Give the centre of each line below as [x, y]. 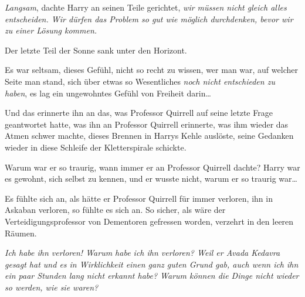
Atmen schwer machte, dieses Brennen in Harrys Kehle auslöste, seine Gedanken [149, 136]
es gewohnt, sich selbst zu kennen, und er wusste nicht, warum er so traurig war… [151, 178]
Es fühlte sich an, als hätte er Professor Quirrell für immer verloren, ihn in [139, 198]
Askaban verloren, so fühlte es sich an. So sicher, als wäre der [115, 210]
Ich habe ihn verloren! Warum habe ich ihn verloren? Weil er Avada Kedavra [143, 253]
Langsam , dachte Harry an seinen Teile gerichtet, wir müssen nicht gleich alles [146, 7]
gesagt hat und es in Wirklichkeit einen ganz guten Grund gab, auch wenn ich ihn [152, 264]
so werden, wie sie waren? [52, 287]
